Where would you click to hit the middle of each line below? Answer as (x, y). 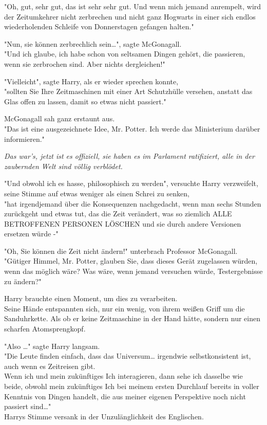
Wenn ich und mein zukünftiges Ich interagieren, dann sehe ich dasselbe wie (123, 376)
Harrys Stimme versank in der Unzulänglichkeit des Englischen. (104, 416)
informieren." (24, 138)
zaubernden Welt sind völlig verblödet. (63, 166)
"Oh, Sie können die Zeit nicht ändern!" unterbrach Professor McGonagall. (121, 251)
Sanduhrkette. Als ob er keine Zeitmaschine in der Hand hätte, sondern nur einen (132, 318)
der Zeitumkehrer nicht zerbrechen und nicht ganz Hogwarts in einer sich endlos (130, 16)
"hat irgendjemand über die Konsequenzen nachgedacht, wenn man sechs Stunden (133, 203)
